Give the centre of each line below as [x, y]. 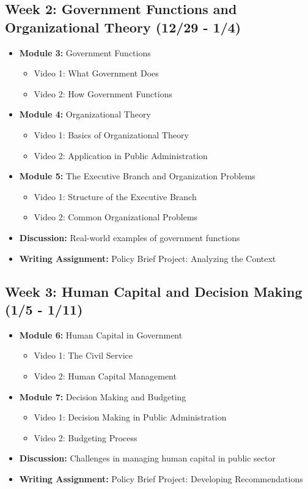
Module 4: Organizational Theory [85, 114]
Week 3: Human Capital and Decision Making [154, 291]
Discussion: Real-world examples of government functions [130, 237]
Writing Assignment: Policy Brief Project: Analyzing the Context [148, 258]
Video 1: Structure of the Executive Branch [115, 196]
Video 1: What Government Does [96, 73]
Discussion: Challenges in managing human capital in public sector [147, 458]
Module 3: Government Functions [85, 52]
